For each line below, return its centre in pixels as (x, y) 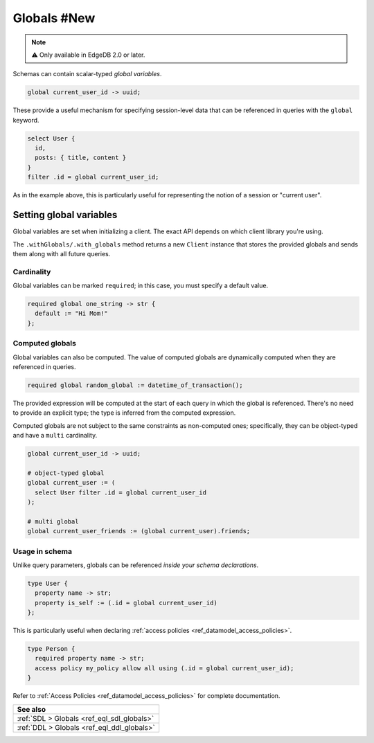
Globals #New (54, 18)
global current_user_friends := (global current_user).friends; (139, 531)
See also (32, 709)
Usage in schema (43, 551)
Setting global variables (65, 215)
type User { (48, 583)
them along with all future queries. (62, 253)
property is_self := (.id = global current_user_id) (126, 603)
